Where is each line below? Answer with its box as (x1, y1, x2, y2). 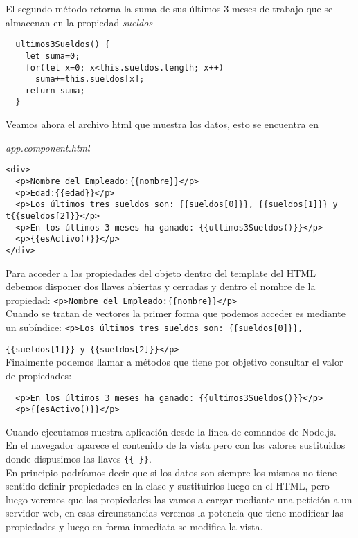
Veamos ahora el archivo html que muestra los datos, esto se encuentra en (6, 117, 319, 132)
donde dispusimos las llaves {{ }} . (6, 451, 152, 465)
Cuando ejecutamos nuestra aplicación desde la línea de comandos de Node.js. (6, 424, 337, 438)
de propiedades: (6, 368, 72, 382)
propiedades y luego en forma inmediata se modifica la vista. (6, 519, 263, 534)
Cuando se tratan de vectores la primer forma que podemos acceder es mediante (6, 306, 346, 321)
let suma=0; (25, 51, 80, 61)
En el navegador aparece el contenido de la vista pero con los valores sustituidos (6, 438, 346, 452)
